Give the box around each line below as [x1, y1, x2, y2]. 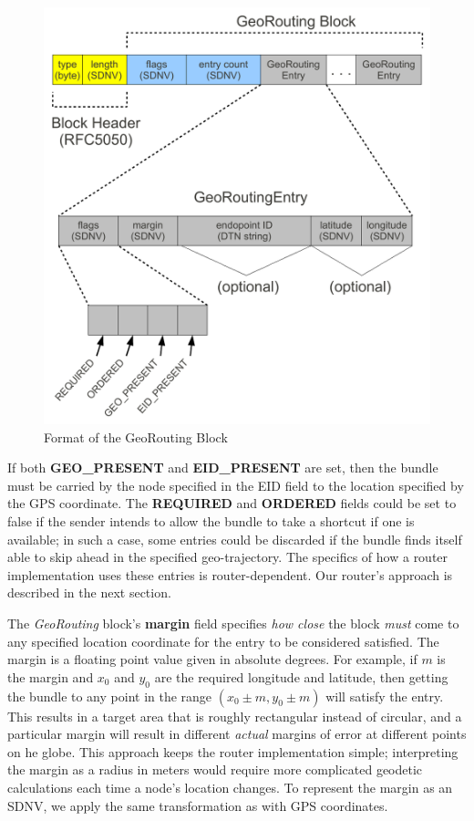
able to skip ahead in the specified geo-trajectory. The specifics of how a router [7, 547, 448, 566]
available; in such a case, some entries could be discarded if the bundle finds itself [7, 529, 462, 548]
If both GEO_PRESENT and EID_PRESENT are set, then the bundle [7, 458, 438, 477]
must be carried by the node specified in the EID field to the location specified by [7, 475, 464, 494]
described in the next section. [7, 583, 171, 602]
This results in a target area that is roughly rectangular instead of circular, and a [7, 706, 462, 725]
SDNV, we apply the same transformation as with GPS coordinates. [7, 795, 388, 815]
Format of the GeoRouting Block [44, 427, 228, 446]
